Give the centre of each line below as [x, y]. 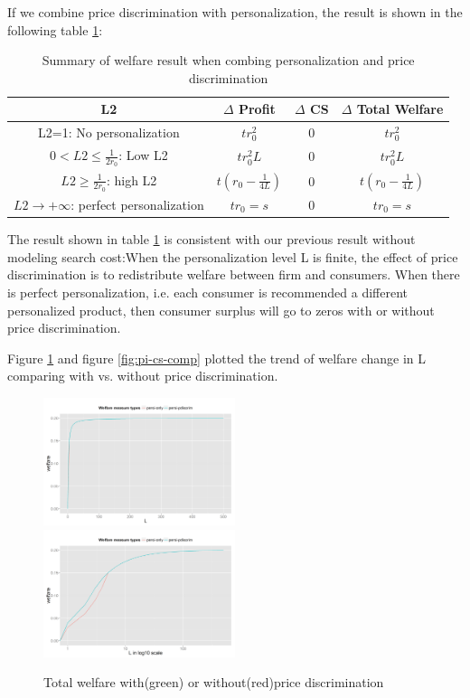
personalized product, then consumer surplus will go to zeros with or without [221, 310]
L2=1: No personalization [109, 132]
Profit [257, 109]
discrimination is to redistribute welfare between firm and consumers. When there [234, 274]
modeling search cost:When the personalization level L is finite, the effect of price [233, 256]
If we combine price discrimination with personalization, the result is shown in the [235, 12]
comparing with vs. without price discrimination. [143, 376]
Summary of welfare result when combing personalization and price [228, 60]
